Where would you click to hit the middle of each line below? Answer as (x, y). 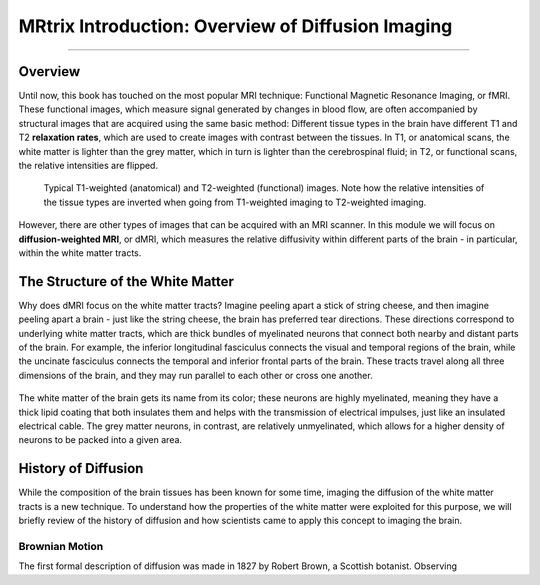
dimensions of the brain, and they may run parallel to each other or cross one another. (196, 375)
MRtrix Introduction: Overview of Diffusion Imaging (235, 26)
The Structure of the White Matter (126, 281)
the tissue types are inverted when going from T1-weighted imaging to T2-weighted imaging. (235, 202)
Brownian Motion (61, 546)
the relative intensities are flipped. (88, 166)
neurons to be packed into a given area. (100, 440)
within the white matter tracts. (80, 252)
